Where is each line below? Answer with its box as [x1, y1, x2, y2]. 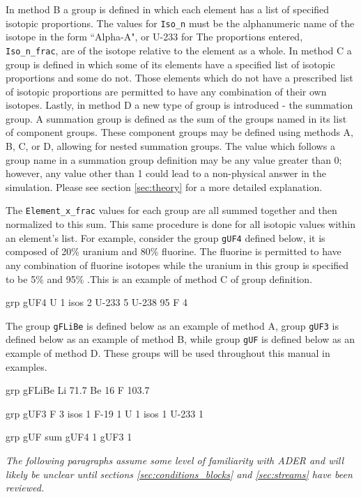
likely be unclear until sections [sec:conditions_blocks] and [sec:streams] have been [6, 466, 353, 481]
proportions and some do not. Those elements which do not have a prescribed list [6, 70, 353, 85]
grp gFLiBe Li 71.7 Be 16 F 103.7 [6, 383, 150, 397]
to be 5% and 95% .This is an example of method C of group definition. [6, 271, 313, 286]
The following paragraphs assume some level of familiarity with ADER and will [6, 453, 344, 467]
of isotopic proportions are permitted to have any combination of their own [6, 84, 327, 98]
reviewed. [6, 480, 45, 495]
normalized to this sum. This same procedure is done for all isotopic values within [6, 217, 355, 231]
